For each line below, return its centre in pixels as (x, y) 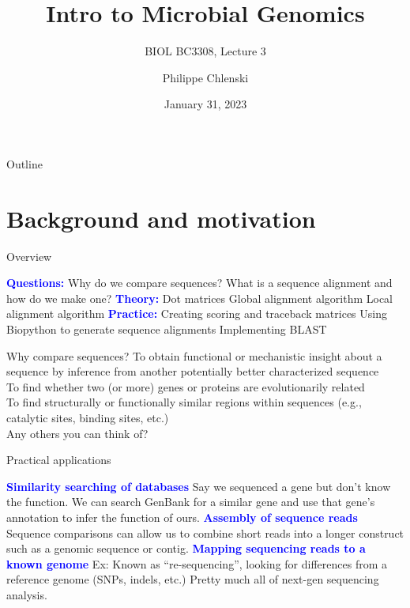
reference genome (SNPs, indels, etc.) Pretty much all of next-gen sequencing (193, 579)
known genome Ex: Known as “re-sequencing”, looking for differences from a (197, 563)
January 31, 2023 (205, 104)
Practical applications (59, 460)
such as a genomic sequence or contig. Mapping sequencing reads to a (186, 548)
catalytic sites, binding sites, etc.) (88, 417)
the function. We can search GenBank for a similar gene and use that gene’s (191, 502)
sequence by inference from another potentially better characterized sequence (193, 371)
